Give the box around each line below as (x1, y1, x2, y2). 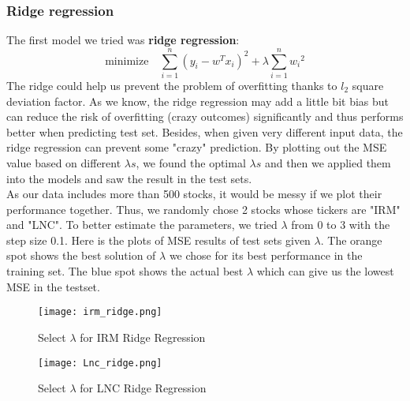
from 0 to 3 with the (291, 216, 390, 233)
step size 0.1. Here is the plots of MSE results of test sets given (6, 231, 311, 248)
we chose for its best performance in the (169, 247, 363, 264)
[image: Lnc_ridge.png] (38, 357, 162, 369)
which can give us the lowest (256, 263, 394, 279)
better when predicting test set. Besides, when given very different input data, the (6, 123, 403, 140)
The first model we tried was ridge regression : (6, 32, 240, 48)
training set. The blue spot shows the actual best (6, 263, 244, 279)
